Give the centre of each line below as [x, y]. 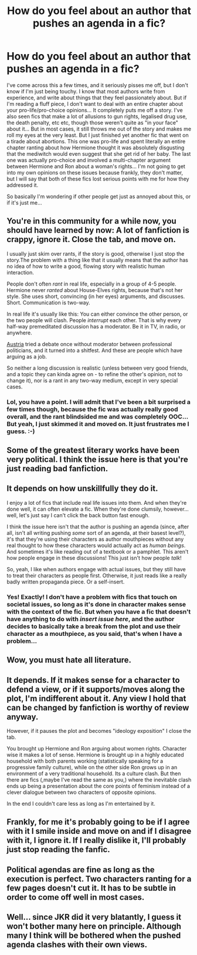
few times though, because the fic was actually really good [92, 409]
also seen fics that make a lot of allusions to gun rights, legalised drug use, [97, 116]
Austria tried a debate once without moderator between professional [89, 344]
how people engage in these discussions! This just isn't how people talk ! [94, 558]
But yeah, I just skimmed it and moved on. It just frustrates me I [98, 424]
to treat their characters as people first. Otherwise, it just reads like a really [97, 575]
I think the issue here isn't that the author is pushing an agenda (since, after [98, 527]
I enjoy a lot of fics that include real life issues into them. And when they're [97, 502]
